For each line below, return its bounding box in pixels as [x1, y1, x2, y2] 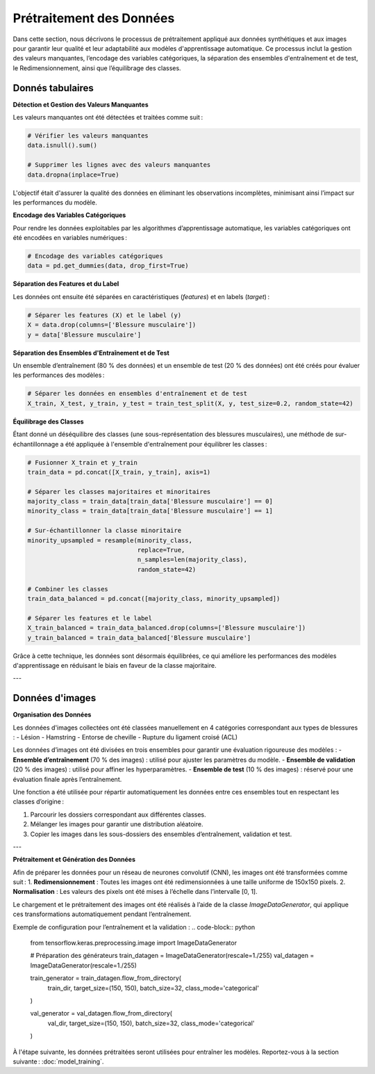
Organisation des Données [12, 710, 92, 719]
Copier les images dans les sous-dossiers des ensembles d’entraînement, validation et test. [30, 830, 292, 838]
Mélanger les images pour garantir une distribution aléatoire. [30, 820, 203, 828]
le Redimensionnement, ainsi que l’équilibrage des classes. [12, 63, 181, 72]
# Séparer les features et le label [27, 614, 153, 622]
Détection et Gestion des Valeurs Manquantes [12, 100, 149, 109]
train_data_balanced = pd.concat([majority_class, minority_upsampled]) [27, 595, 281, 602]
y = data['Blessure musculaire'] [27, 330, 142, 339]
